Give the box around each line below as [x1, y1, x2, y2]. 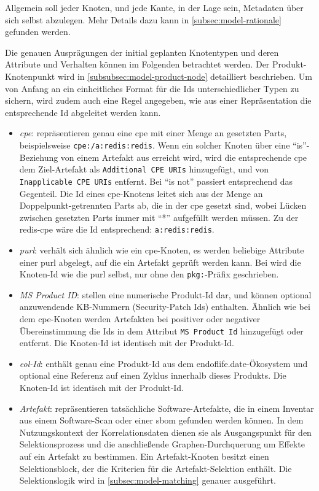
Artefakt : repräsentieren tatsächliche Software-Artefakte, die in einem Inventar [19, 401, 314, 414]
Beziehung [19, 150, 58, 163]
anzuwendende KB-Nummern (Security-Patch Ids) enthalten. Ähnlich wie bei [19, 300, 310, 313]
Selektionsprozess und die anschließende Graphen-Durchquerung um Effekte [19, 438, 305, 450]
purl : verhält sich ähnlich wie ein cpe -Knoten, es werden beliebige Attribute [19, 243, 304, 256]
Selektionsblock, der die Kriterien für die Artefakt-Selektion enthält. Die [19, 462, 292, 474]
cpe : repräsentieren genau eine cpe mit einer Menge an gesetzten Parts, [19, 126, 287, 139]
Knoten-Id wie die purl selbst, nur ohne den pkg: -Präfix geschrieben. [19, 268, 279, 280]
